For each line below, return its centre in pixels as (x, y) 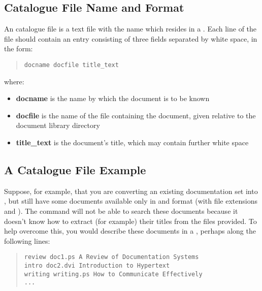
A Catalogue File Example (75, 170)
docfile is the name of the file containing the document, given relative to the (136, 115)
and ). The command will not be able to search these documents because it (121, 211)
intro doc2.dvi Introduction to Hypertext (97, 266)
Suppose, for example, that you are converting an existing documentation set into (131, 191)
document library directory (58, 125)
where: (14, 81)
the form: (19, 48)
